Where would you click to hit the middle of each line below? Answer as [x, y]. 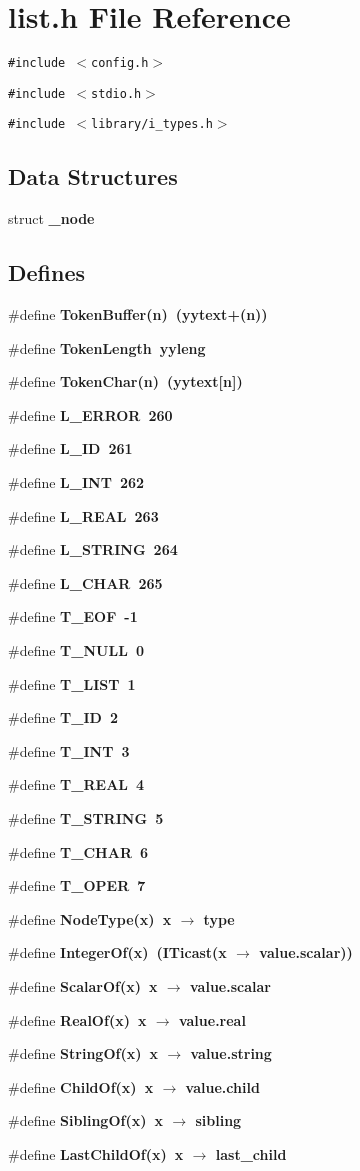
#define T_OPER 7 [77, 885]
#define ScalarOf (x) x [83, 985]
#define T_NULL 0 [76, 650]
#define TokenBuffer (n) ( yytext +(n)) [138, 314]
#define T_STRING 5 [86, 818]
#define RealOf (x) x [77, 1019]
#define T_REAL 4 [76, 784]
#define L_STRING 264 [93, 549]
